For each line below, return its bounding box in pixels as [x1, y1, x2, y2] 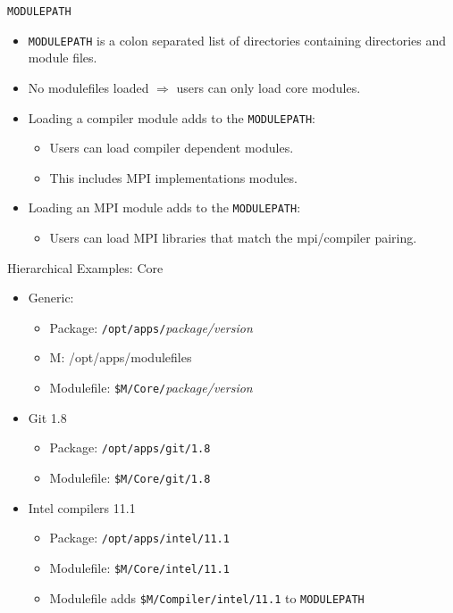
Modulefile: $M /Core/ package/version [49, 378, 253, 397]
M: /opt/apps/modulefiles [49, 348, 192, 367]
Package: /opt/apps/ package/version [49, 318, 253, 336]
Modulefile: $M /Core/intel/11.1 [49, 558, 230, 576]
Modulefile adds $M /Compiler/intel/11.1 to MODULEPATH [49, 588, 365, 607]
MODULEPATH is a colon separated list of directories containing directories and [28, 30, 447, 49]
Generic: [28, 288, 74, 307]
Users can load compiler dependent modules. [49, 138, 294, 157]
